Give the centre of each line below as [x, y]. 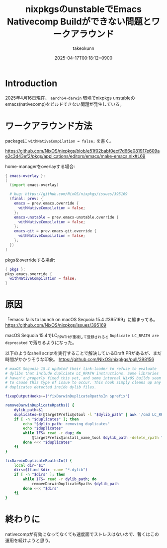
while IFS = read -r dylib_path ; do [60, 479]
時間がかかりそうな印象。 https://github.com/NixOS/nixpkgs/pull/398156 [80, 359]
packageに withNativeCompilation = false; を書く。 [60, 141]
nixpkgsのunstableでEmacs [83, 9]
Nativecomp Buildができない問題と [79, 22]
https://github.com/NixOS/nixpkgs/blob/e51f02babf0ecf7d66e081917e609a [83, 151]
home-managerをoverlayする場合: [40, 166]
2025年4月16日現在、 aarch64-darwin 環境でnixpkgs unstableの [70, 98]
